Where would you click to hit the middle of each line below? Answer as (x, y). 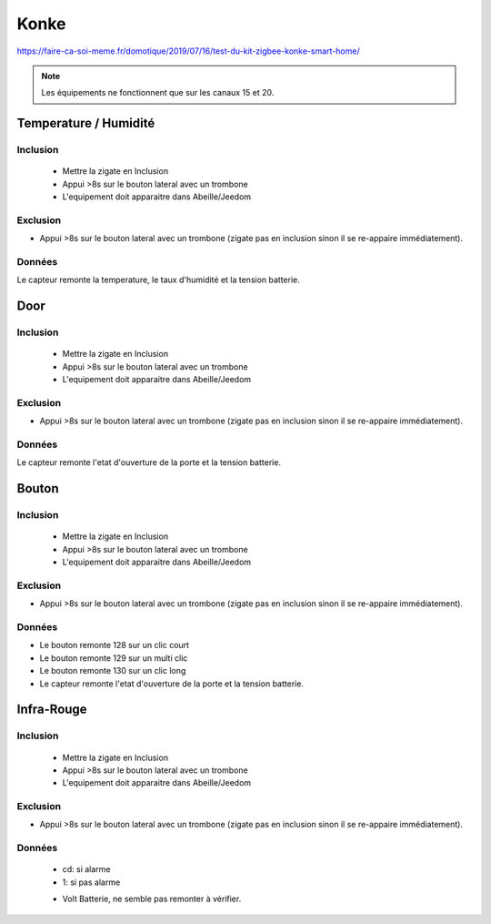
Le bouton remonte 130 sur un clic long (113, 671)
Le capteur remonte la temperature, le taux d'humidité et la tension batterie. (158, 280)
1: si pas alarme (91, 882)
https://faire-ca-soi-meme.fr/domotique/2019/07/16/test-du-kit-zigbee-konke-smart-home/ (188, 51)
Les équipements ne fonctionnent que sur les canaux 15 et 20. (158, 93)
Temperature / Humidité (86, 123)
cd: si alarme (86, 869)
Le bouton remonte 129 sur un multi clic (114, 658)
